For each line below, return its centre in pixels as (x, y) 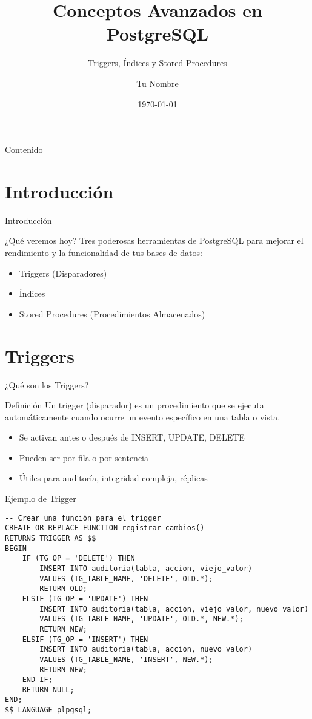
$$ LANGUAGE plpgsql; (48, 710)
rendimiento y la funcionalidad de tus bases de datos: (104, 252)
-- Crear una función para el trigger (83, 518)
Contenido (24, 150)
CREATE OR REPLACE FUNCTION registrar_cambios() (105, 528)
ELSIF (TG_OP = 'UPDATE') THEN (85, 599)
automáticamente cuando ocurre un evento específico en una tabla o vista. (143, 417)
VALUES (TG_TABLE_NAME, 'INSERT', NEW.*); (126, 659)
